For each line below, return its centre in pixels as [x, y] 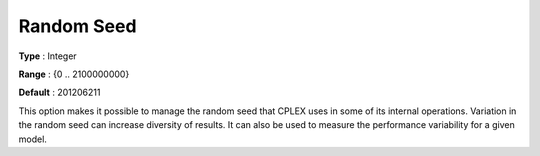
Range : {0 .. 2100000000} [74, 74]
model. [32, 139]
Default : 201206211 [59, 92]
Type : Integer [47, 56]
